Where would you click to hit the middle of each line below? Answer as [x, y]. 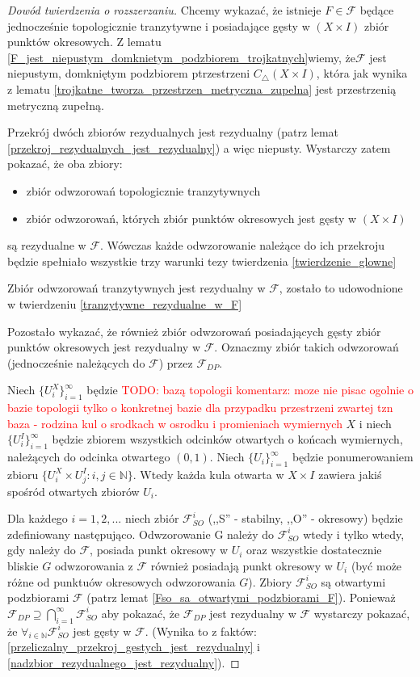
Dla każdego [38, 518]
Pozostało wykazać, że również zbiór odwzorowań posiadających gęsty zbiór [194, 331]
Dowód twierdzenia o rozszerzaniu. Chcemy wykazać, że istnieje [164, 10]
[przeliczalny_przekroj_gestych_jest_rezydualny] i [134, 647]
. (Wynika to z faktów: [201, 631]
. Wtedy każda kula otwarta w [208, 474]
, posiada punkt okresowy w [159, 550]
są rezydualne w [47, 245]
